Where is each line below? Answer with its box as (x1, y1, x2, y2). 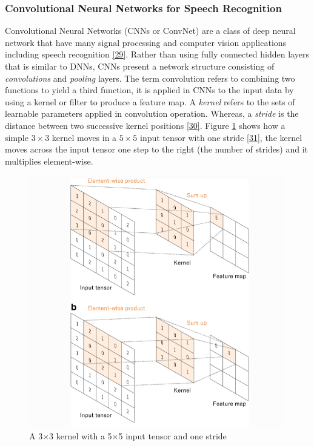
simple (5, 131, 28, 143)
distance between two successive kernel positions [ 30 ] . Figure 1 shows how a (5, 119, 286, 131)
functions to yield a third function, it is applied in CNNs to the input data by (5, 84, 294, 96)
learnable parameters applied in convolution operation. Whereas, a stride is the (5, 107, 299, 120)
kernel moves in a (52, 131, 117, 143)
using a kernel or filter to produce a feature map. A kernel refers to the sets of (5, 95, 295, 108)
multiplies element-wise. (5, 154, 93, 167)
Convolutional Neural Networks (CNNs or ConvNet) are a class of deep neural (5, 24, 296, 37)
